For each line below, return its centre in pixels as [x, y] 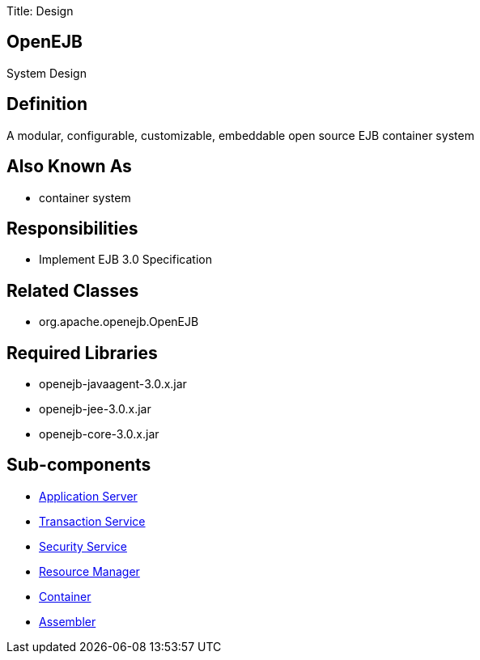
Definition [47, 104]
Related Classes [73, 290]
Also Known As [69, 167]
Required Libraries [82, 353]
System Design [47, 73]
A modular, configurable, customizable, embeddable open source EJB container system [240, 135]
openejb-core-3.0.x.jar [99, 434]
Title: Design [40, 11]
